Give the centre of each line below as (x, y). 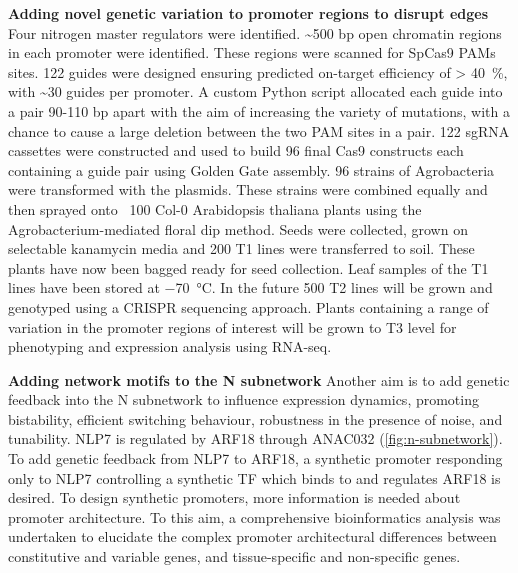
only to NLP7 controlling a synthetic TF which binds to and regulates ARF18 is (254, 477)
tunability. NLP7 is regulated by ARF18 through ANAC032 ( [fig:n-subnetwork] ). (255, 438)
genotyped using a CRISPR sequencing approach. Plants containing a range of (248, 306)
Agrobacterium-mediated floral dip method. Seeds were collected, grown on (238, 228)
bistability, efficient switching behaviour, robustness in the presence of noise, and (255, 418)
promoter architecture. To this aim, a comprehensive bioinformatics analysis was (254, 516)
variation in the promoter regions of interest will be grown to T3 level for (232, 326)
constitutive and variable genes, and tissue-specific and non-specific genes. (234, 556)
